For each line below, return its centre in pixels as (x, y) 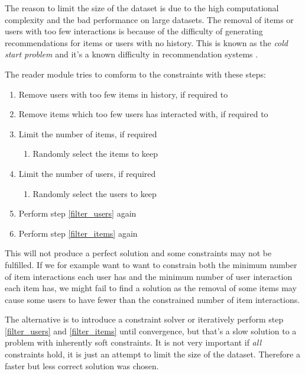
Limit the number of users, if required (87, 173)
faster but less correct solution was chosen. (82, 365)
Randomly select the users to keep (95, 193)
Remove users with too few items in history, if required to (123, 94)
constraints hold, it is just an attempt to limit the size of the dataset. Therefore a (152, 354)
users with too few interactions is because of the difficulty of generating (134, 31)
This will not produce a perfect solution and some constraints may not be (138, 253)
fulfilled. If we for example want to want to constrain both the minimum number (151, 264)
